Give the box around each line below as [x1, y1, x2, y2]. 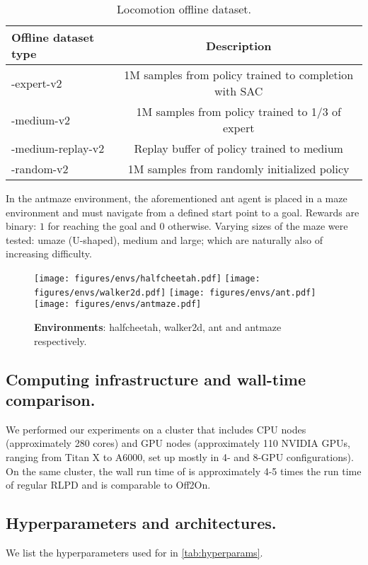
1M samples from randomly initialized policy [127, 161, 350, 177]
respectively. [34, 333, 87, 348]
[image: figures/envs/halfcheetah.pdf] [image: [34, 273, 260, 284]
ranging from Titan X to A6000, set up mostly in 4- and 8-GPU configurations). [6, 449, 354, 464]
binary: [6, 219, 37, 233]
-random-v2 [11, 161, 69, 177]
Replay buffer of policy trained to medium [134, 140, 343, 156]
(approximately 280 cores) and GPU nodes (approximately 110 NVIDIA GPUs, [6, 436, 350, 450]
